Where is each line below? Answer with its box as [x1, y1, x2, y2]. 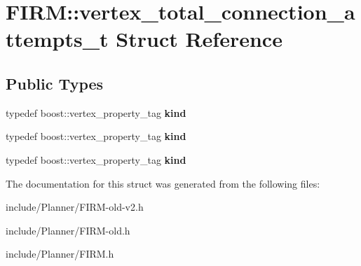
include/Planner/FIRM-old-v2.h [6, 199, 144, 214]
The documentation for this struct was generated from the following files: [6, 176, 320, 190]
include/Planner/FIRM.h [6, 246, 114, 261]
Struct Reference [116, 24, 282, 53]
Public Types [6, 72, 104, 94]
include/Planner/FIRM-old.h [6, 223, 130, 237]
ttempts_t [6, 24, 109, 53]
